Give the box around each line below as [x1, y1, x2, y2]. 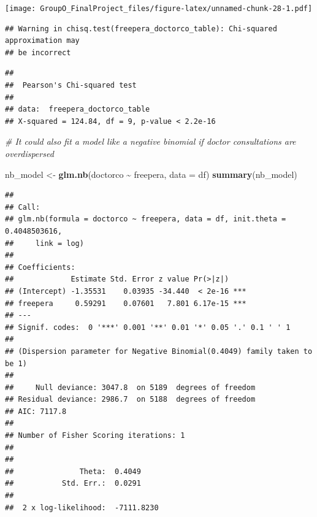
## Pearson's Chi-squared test [5, 81, 137, 90]
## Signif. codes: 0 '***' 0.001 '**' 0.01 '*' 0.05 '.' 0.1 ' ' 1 [5, 323, 291, 332]
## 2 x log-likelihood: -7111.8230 [5, 503, 159, 512]
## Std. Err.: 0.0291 [5, 479, 141, 488]
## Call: [5, 202, 40, 212]
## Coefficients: [5, 262, 75, 272]
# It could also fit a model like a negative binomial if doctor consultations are [5, 135, 296, 148]
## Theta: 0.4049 [5, 467, 141, 476]
